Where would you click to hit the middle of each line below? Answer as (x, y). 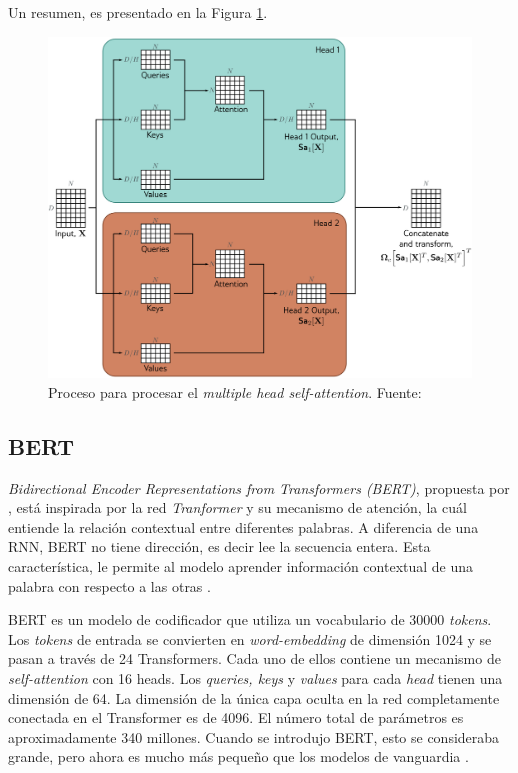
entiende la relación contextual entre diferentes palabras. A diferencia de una (243, 526)
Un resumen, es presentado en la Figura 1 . (138, 12)
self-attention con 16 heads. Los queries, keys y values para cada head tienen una (255, 677)
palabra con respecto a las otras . (109, 585)
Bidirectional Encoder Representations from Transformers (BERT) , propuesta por (259, 487)
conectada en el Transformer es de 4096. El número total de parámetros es (236, 717)
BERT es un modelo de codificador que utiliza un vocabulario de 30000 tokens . (250, 619)
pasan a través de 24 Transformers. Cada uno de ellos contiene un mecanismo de (254, 658)
